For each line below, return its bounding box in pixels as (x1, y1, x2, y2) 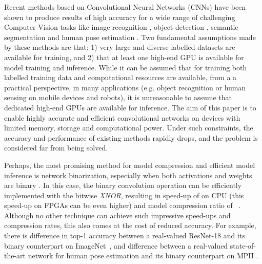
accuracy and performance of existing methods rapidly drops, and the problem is (4, 132, 258, 143)
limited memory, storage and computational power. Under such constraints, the (4, 122, 253, 133)
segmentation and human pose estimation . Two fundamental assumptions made (4, 31, 256, 42)
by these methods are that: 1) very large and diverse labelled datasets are (4, 42, 235, 52)
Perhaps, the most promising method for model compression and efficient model (4, 159, 255, 170)
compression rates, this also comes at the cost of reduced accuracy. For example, (4, 220, 256, 231)
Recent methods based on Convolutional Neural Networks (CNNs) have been (4, 2, 246, 12)
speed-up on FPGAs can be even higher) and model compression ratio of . (4, 200, 241, 211)
